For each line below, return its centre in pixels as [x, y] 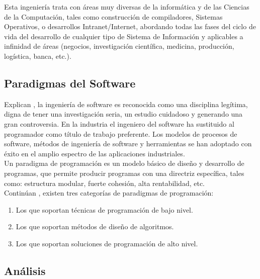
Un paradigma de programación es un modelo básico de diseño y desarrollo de [124, 163]
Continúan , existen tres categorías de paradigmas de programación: [109, 193]
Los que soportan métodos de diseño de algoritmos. [95, 226]
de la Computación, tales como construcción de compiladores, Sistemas [113, 16]
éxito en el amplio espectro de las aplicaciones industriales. [95, 153]
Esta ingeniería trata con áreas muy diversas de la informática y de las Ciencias [127, 7]
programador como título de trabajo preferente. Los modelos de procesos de [121, 133]
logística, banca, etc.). [38, 56]
